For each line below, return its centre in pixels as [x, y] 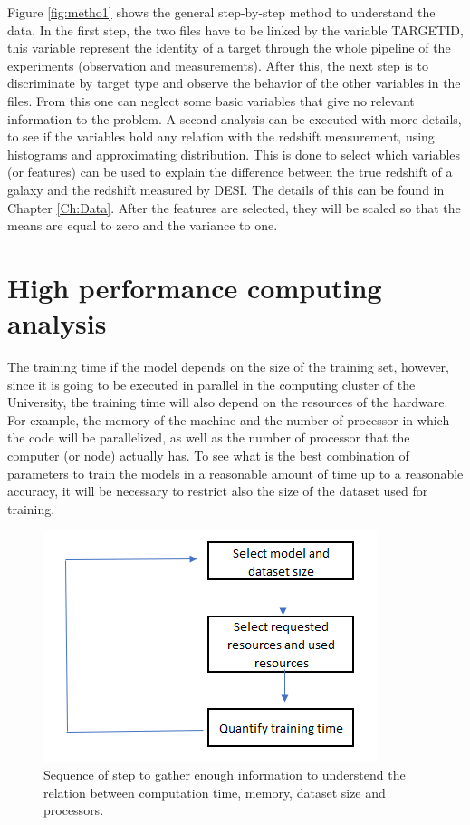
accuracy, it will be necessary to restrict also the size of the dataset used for [218, 491]
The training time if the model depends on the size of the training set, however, [228, 367]
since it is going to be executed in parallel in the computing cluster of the [211, 384]
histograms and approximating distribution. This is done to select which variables [234, 154]
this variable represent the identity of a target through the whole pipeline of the [229, 48]
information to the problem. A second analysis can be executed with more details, [235, 118]
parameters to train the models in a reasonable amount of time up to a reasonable [235, 473]
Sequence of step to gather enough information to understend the [225, 774]
